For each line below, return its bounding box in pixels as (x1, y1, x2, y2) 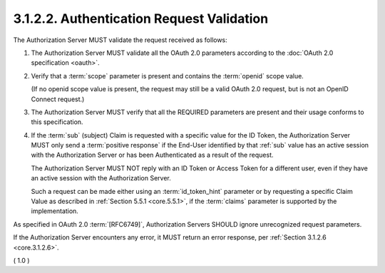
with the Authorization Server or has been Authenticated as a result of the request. (31, 150, 274, 160)
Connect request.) (31, 95, 85, 103)
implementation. (31, 207, 78, 215)
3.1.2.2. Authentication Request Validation (13, 11, 269, 26)
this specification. (31, 118, 83, 126)
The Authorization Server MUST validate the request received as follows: (13, 36, 227, 44)
